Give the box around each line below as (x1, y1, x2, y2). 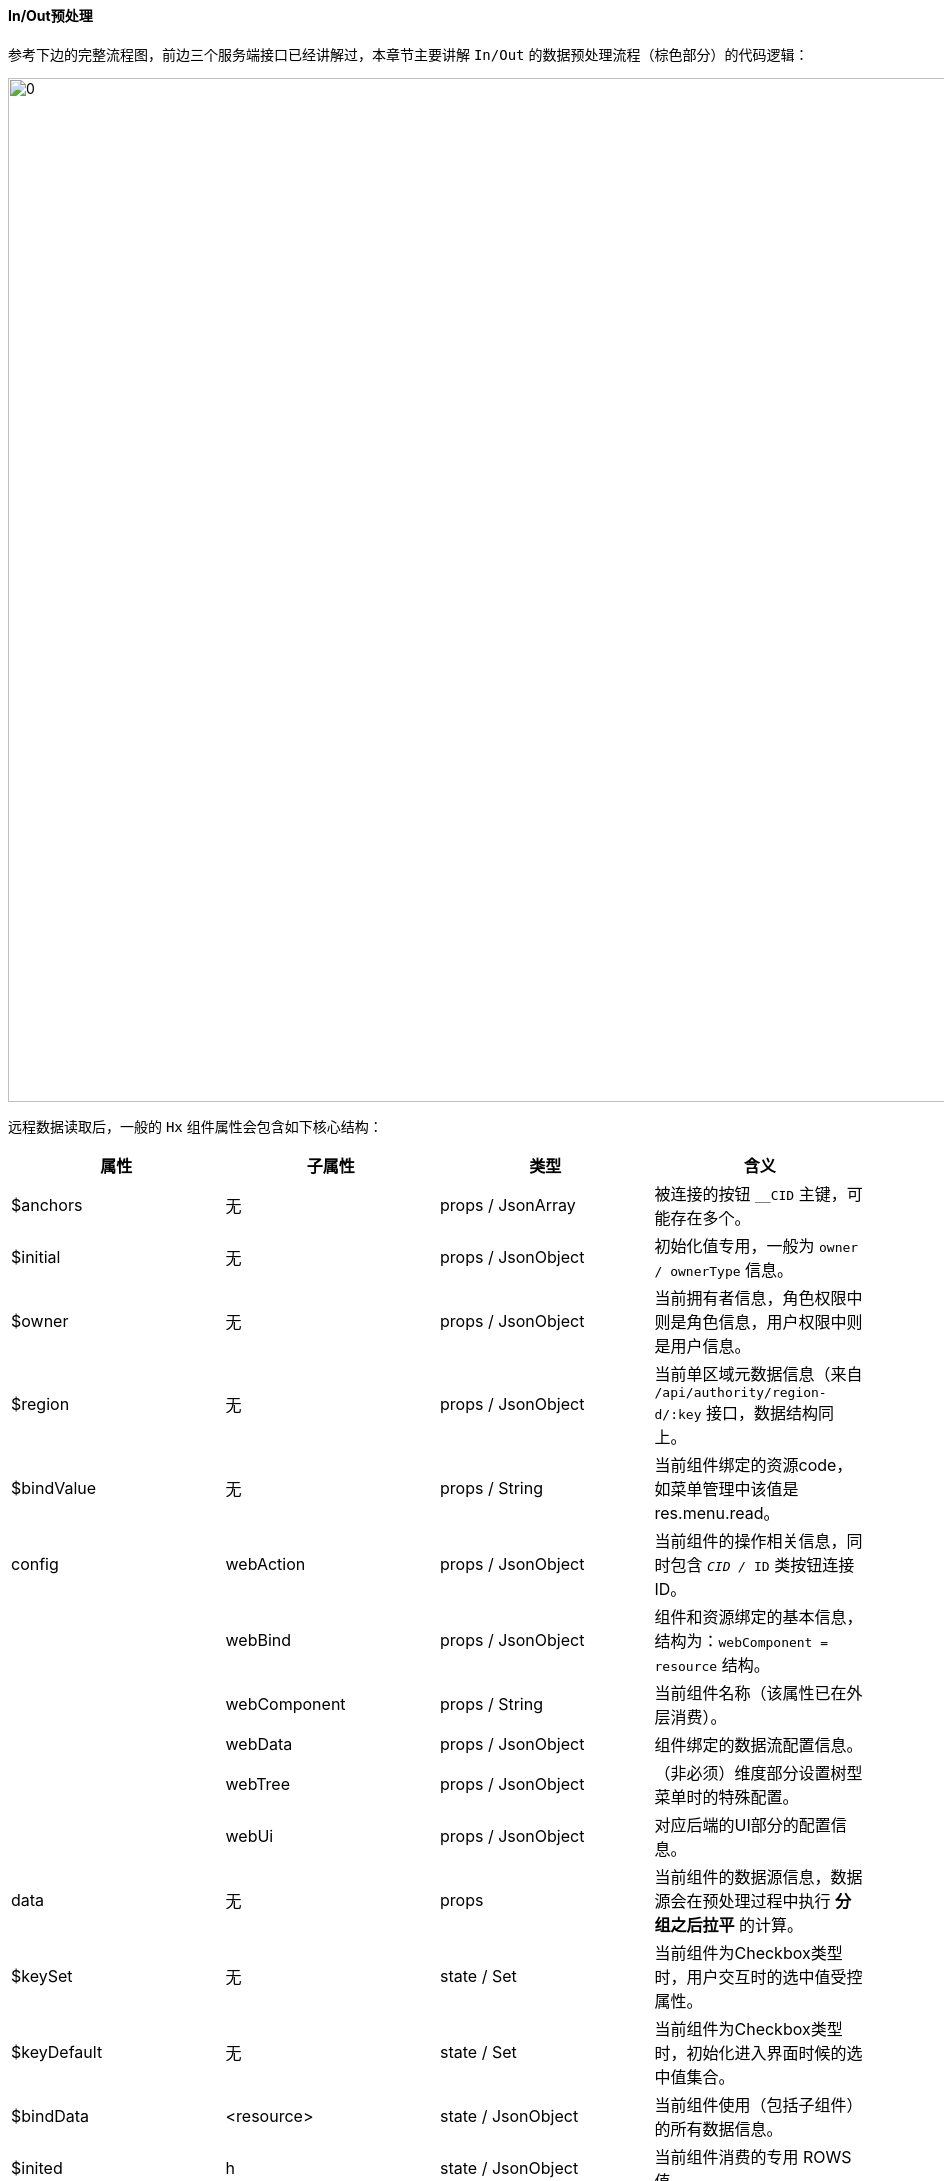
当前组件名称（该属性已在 (654, 1682, 847, 1703)
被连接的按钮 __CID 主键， (654, 1183, 847, 1204)
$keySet (11, 1965, 73, 1986)
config (11, 1553, 59, 1574)
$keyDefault (11, 2041, 103, 2062)
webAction (225, 1553, 306, 1574)
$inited (11, 2157, 63, 2178)
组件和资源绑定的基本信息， (654, 1606, 863, 1627)
